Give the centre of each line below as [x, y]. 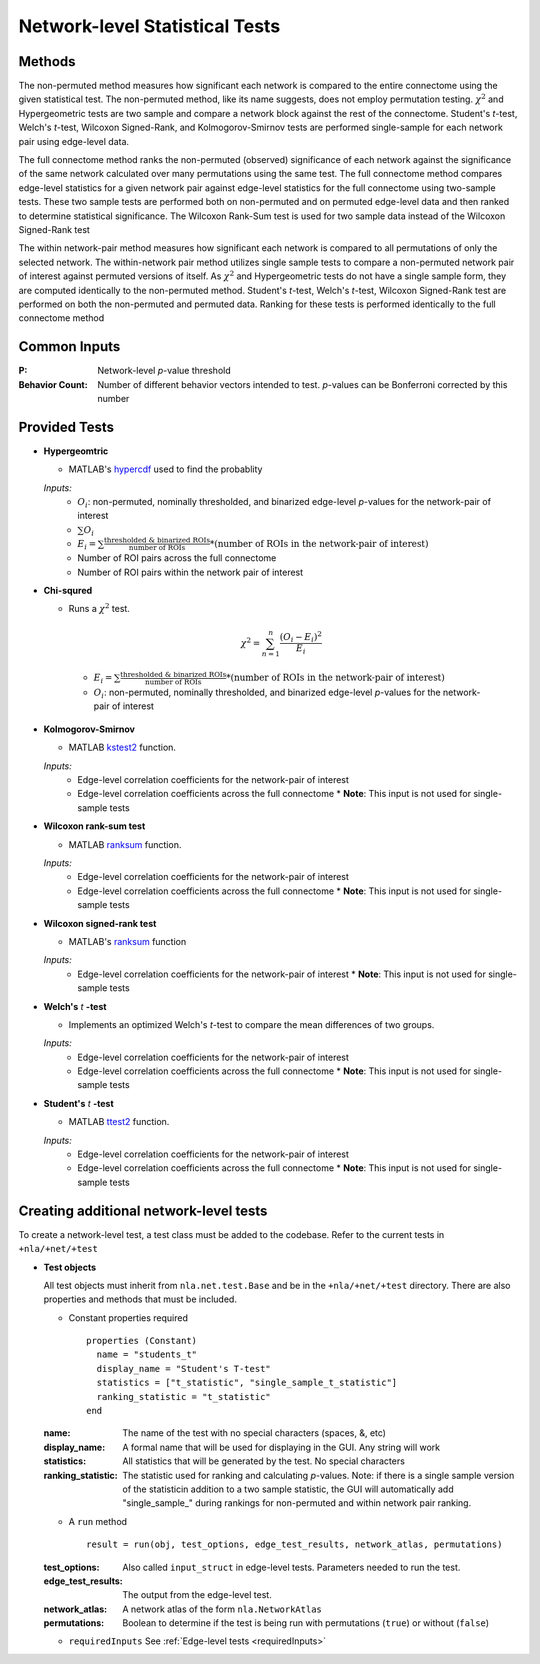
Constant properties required [128, 1317]
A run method [98, 1521]
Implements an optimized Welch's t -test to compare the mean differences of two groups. [251, 1024]
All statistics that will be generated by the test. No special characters [263, 1461]
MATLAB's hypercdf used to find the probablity [165, 469]
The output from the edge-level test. [197, 1595]
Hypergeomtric [76, 451]
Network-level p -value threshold [164, 371]
